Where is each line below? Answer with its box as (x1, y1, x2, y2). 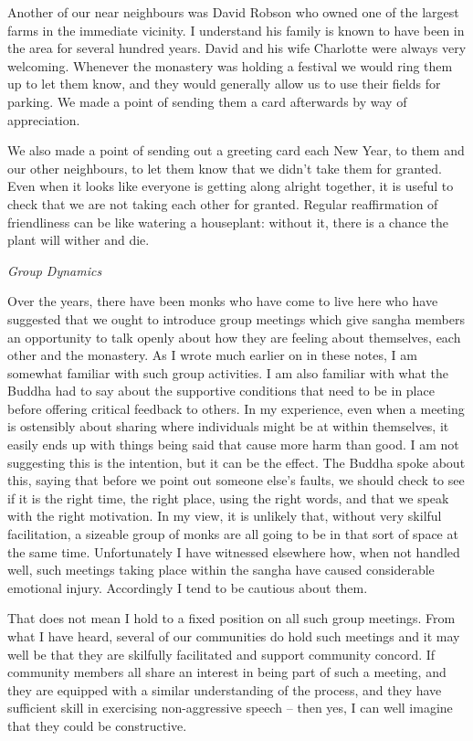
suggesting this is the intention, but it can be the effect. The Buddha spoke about (7, 452, 466, 471)
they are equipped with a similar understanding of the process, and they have (7, 680, 442, 699)
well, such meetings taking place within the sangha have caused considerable (7, 560, 435, 579)
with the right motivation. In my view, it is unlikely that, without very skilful (7, 506, 442, 525)
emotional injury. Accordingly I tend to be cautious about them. (7, 577, 368, 597)
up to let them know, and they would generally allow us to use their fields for (7, 74, 441, 93)
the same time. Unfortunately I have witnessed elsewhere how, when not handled (7, 542, 460, 561)
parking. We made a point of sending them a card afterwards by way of (7, 91, 407, 111)
